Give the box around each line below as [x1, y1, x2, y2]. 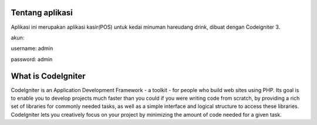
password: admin [11, 56, 53, 63]
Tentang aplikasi [11, 8, 73, 18]
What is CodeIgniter [11, 71, 86, 81]
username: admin [11, 45, 53, 52]
